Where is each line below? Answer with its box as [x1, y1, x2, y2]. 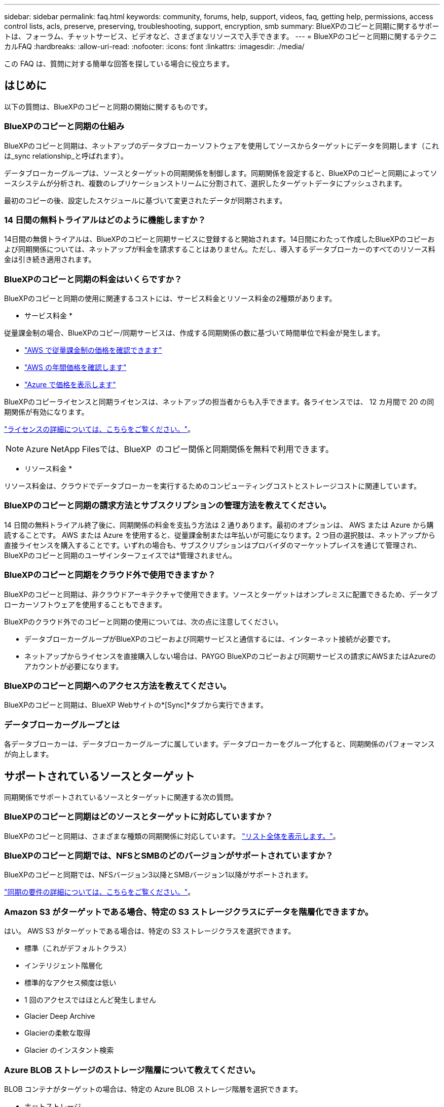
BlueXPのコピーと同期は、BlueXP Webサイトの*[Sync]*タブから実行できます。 [4, 700, 268, 710]
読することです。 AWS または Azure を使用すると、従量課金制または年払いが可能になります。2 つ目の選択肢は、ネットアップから [4, 530, 435, 539]
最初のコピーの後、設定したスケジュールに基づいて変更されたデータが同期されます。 [4, 196, 287, 205]
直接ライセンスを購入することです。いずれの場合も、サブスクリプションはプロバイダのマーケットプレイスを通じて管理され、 [4, 540, 421, 549]
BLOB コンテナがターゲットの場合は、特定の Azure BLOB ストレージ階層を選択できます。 [4, 1084, 303, 1093]
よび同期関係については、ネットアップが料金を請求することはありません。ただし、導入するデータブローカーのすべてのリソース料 [4, 245, 435, 254]
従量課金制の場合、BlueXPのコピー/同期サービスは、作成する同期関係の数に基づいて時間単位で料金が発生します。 [4, 328, 385, 338]
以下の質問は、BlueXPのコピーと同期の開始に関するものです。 [4, 102, 212, 111]
